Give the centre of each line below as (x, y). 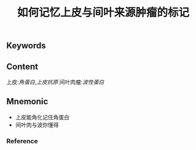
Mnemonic (27, 102)
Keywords (26, 46)
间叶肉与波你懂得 (37, 125)
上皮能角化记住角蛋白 (42, 117)
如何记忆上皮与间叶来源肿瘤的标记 (103, 13)
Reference (22, 141)
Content (22, 66)
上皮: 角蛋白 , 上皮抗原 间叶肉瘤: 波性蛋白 (55, 82)
